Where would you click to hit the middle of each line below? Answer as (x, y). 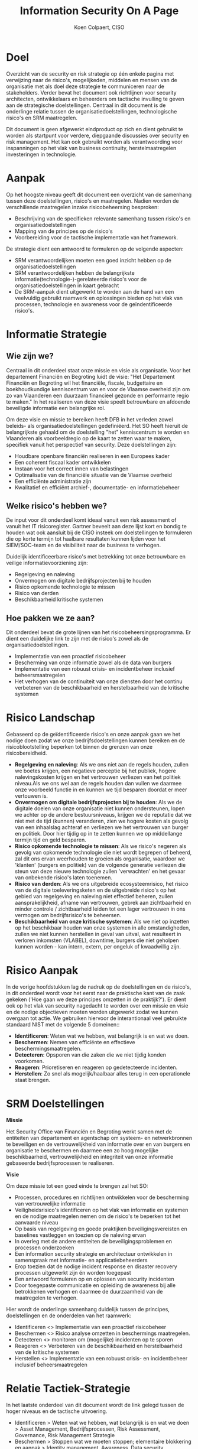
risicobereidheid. (27, 753)
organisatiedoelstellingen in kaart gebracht (67, 285)
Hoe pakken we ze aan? (51, 618)
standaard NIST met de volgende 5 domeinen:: (63, 1025)
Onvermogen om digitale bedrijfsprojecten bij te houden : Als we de (98, 803)
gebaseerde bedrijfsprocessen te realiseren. (60, 1163)
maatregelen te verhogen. (46, 1298)
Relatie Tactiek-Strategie (68, 1388)
